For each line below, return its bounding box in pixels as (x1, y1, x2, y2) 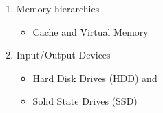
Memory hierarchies (16, 1, 100, 15)
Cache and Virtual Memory (32, 24, 149, 39)
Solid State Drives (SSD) (32, 94, 138, 108)
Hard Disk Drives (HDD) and (32, 70, 157, 85)
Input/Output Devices (16, 48, 111, 62)
